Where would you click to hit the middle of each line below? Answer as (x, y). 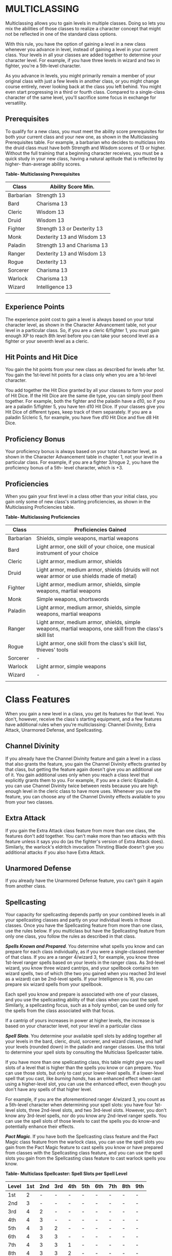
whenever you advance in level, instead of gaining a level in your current (82, 49)
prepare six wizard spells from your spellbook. (54, 984)
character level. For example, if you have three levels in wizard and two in (83, 60)
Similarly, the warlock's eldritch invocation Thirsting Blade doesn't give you (84, 847)
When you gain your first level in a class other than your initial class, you (81, 496)
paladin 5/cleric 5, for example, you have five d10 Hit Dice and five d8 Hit (82, 418)
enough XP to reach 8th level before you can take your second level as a (82, 336)
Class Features (38, 699)
